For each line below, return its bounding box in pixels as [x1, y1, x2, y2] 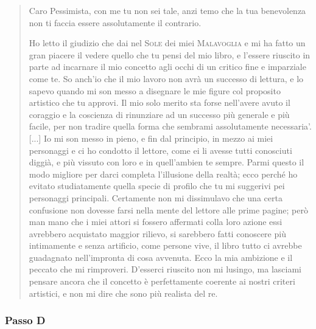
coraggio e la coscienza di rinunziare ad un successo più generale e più [29, 108, 290, 120]
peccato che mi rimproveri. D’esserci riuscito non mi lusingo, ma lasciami [29, 263, 301, 275]
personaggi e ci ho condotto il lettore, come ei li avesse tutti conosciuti [29, 144, 292, 156]
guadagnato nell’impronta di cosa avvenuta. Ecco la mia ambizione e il [29, 251, 293, 263]
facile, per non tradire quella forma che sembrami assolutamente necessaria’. [29, 120, 312, 133]
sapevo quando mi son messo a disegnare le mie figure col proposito [29, 84, 281, 97]
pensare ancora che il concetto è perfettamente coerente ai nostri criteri [29, 275, 295, 288]
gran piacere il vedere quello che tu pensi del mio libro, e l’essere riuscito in [29, 48, 311, 61]
